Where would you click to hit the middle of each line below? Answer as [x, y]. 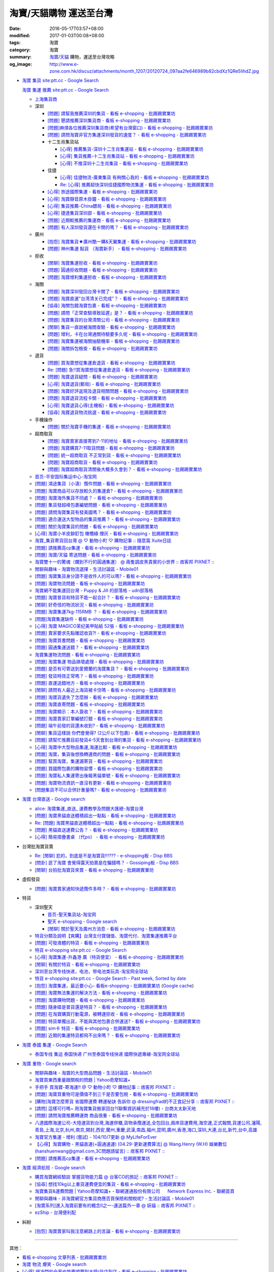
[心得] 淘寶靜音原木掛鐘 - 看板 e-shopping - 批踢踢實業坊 [107, 199]
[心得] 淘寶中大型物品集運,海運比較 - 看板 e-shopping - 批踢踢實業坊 [106, 747]
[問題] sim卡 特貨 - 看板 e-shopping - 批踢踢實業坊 [88, 1028]
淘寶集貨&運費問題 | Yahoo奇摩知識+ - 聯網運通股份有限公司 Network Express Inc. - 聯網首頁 [135, 1191]
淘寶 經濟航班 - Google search [54, 1168]
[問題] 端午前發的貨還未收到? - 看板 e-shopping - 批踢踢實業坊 [100, 726]
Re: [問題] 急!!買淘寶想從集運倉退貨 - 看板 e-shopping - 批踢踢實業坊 [119, 369]
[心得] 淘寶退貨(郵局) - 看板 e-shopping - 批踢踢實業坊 [104, 384]
